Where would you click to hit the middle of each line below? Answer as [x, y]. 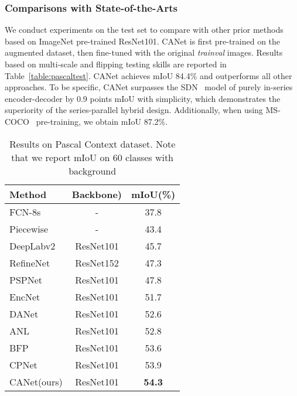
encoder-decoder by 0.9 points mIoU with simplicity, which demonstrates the [143, 98]
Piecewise [29, 228]
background [93, 170]
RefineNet [30, 262]
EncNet [25, 296]
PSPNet [26, 279]
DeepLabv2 [33, 245]
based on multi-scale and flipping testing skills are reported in [116, 64]
